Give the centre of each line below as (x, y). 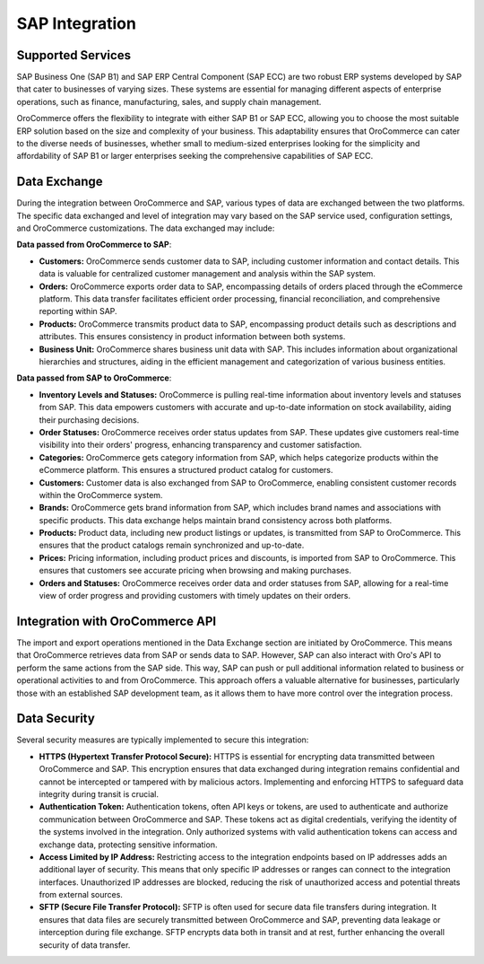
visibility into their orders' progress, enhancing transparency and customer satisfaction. (200, 445)
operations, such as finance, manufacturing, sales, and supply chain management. (169, 101)
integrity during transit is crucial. (99, 793)
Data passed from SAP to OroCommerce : (94, 378)
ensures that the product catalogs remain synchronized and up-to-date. (172, 545)
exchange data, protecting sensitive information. (128, 845)
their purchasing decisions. (89, 420)
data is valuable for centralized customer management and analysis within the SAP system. (207, 274)
